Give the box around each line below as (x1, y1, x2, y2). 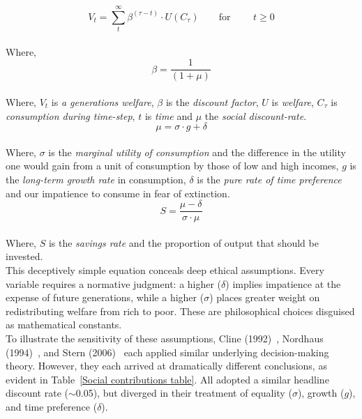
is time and (144, 108, 193, 123)
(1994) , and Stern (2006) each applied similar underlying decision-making (6, 344, 329, 359)
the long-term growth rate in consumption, (6, 172, 186, 186)
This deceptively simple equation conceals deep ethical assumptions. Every (6, 262, 324, 277)
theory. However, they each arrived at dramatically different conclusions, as (6, 358, 327, 373)
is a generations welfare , (51, 94, 154, 109)
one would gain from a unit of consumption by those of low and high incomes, (6, 158, 339, 173)
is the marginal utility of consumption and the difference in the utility (48, 144, 346, 159)
